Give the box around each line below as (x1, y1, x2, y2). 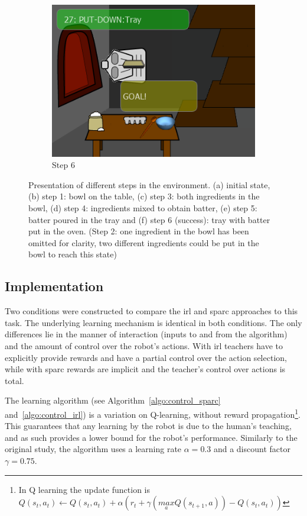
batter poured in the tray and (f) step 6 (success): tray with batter (28, 213, 270, 225)
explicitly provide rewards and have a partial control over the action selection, (5, 351, 287, 363)
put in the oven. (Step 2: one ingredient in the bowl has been (28, 225, 249, 237)
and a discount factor (213, 443, 290, 455)
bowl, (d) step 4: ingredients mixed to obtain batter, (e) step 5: (28, 202, 257, 214)
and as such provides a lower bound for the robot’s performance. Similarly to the (5, 431, 298, 443)
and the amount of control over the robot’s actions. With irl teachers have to (5, 340, 283, 352)
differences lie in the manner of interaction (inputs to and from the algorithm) (5, 328, 288, 340)
